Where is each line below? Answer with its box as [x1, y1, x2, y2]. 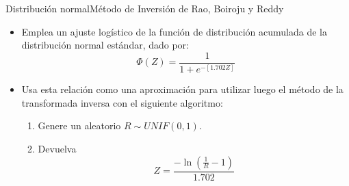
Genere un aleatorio [38, 118, 121, 133]
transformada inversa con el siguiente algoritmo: [21, 95, 223, 109]
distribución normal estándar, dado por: [21, 38, 189, 52]
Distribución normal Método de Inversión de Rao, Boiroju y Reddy [5, 1, 284, 15]
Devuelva [38, 141, 77, 155]
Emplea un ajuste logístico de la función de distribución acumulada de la [21, 24, 327, 38]
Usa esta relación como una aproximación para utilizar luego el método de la [21, 82, 344, 96]
